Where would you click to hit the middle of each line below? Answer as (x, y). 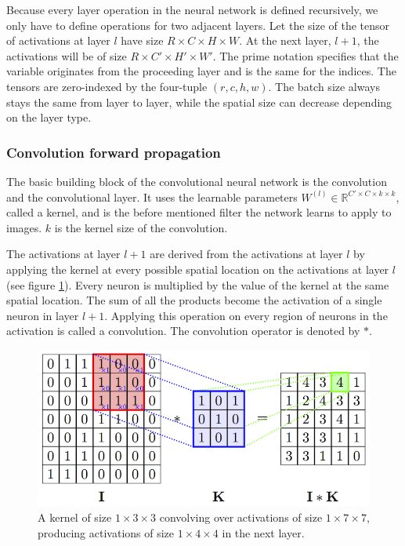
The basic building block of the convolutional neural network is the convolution (197, 181)
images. (24, 227)
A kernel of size (75, 517)
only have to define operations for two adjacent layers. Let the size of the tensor (198, 25)
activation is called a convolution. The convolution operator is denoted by (183, 331)
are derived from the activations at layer (246, 254)
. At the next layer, (285, 40)
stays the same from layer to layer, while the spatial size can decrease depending (199, 102)
